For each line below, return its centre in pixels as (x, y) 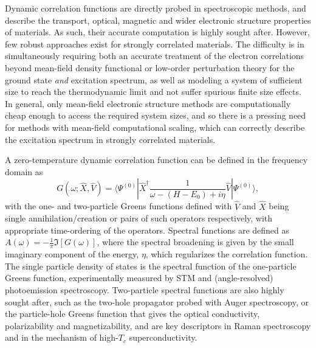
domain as (24, 171)
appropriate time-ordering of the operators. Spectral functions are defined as (147, 230)
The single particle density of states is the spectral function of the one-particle (151, 266)
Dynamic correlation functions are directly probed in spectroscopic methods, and (156, 8)
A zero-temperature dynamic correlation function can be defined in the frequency (156, 160)
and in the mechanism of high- (62, 337)
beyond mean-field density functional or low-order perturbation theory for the (150, 67)
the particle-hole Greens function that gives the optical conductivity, (132, 314)
